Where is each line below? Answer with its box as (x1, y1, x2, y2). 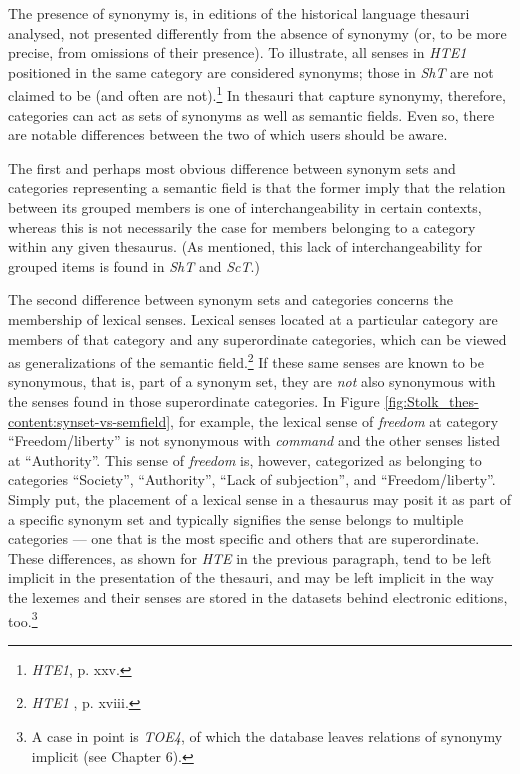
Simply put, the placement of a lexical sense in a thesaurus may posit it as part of (8, 488, 511, 509)
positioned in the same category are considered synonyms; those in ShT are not (8, 61, 494, 82)
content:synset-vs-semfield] (8, 410, 171, 431)
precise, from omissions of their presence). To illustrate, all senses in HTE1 (8, 42, 467, 63)
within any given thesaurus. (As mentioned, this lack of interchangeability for (8, 236, 483, 257)
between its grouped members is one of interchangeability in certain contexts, (8, 197, 482, 217)
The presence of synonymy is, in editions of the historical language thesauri (8, 3, 470, 23)
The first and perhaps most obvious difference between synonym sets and (8, 157, 456, 178)
